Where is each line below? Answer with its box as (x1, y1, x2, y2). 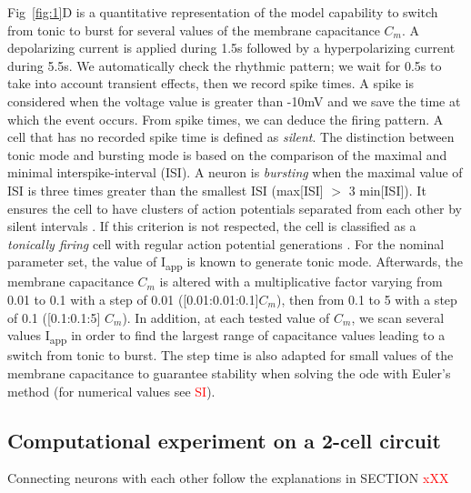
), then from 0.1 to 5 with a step (276, 290, 457, 309)
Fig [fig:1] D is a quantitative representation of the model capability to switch (7, 3, 438, 21)
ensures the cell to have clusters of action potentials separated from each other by (7, 198, 462, 217)
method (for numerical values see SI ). (7, 381, 215, 400)
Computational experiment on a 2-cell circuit (7, 426, 441, 454)
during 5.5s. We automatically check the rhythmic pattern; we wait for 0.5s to (7, 55, 442, 75)
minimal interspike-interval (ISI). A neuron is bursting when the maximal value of (7, 163, 463, 182)
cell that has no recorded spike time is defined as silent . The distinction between (7, 127, 455, 146)
